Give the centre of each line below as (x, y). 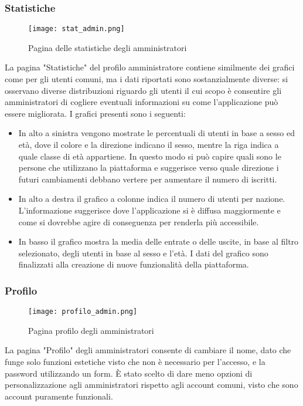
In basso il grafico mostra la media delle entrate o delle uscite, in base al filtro (159, 241)
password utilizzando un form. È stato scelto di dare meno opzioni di (129, 373)
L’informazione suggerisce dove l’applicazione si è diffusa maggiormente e (149, 210)
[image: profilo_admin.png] (83, 312)
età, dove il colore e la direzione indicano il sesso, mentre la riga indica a (149, 145)
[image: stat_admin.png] (76, 29)
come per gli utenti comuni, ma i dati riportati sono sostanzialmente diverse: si (147, 79)
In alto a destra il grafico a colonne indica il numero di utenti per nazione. (152, 199)
